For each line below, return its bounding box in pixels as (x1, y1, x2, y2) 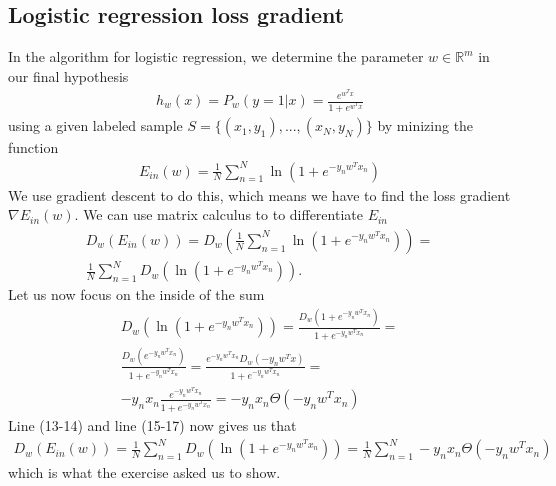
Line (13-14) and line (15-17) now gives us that (8, 415, 297, 436)
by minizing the (377, 115, 474, 136)
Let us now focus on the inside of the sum (8, 284, 265, 305)
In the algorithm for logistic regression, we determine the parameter (8, 46, 424, 67)
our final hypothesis (8, 65, 129, 86)
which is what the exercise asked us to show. (8, 462, 281, 483)
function (8, 137, 59, 158)
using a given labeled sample (8, 115, 183, 136)
